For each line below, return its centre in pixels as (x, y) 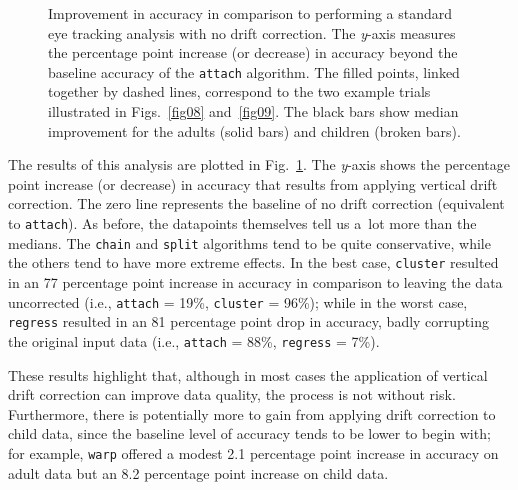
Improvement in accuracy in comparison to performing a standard (250, 13)
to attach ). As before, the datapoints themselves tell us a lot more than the (242, 223)
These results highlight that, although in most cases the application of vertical (248, 374)
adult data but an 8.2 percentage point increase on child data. (198, 472)
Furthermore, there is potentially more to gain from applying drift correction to (252, 413)
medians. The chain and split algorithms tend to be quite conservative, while (249, 242)
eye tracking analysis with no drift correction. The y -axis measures (252, 32)
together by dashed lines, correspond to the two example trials (239, 91)
